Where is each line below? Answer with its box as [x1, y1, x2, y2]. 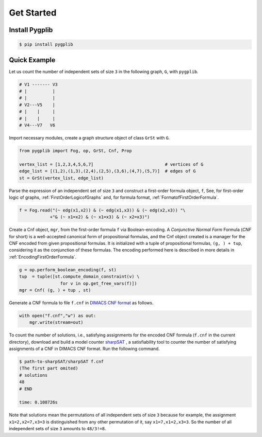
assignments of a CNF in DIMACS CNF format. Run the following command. [9, 346, 160, 352]
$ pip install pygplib [19, 42, 73, 47]
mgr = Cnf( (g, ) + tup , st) [19, 287, 91, 293]
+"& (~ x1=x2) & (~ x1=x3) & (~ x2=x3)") [49, 214, 150, 220]
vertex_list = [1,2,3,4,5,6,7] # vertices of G [19, 161, 204, 167]
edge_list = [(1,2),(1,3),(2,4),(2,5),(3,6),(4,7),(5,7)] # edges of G [19, 168, 196, 174]
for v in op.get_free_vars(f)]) [60, 280, 137, 286]
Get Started [9, 7, 57, 18]
